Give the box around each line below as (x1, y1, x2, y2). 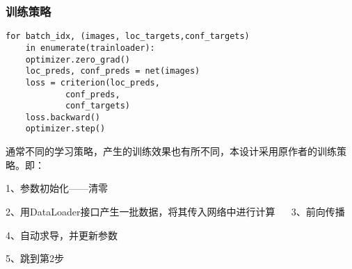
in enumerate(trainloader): (25, 42, 155, 53)
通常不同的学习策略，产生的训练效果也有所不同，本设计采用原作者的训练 (6, 144, 337, 158)
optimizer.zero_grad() (25, 54, 130, 65)
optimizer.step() (25, 124, 106, 134)
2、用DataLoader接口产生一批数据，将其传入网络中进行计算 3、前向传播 (6, 204, 345, 218)
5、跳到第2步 (6, 251, 64, 266)
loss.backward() (25, 112, 101, 122)
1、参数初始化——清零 (6, 181, 108, 195)
